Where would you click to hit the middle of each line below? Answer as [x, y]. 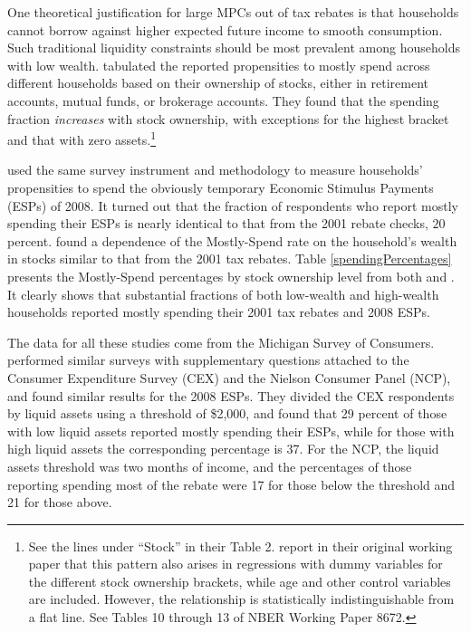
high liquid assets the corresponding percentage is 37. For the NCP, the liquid [223, 449]
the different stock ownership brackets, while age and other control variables [240, 581]
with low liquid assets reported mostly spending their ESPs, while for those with [231, 431]
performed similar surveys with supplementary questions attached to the [208, 360]
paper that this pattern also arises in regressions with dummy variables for [235, 564]
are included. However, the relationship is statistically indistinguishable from [241, 599]
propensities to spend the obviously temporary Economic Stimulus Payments [221, 187]
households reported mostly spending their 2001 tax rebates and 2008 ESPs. [219, 312]
